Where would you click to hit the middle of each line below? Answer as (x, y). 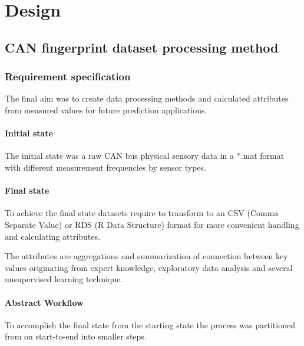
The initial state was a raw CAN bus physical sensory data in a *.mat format (145, 156)
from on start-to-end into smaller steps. (76, 336)
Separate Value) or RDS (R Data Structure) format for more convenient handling (152, 224)
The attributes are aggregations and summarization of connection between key (146, 256)
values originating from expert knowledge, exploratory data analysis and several (149, 267)
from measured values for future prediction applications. (106, 110)
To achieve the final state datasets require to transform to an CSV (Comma (142, 213)
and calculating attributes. (52, 236)
